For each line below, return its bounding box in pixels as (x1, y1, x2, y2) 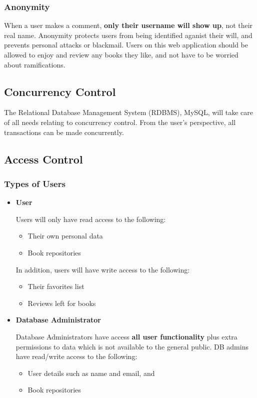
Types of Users (4, 177, 65, 189)
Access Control (4, 151, 83, 166)
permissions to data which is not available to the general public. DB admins (15, 341, 248, 351)
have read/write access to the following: (15, 351, 137, 361)
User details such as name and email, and (27, 367, 155, 378)
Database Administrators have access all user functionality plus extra (15, 331, 237, 341)
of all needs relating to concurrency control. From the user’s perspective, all (4, 116, 236, 127)
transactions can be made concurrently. (4, 126, 124, 137)
